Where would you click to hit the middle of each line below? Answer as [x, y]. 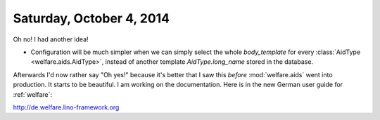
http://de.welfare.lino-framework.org [66, 107]
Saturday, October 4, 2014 [91, 18]
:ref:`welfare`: [33, 94]
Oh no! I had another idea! [51, 39]
